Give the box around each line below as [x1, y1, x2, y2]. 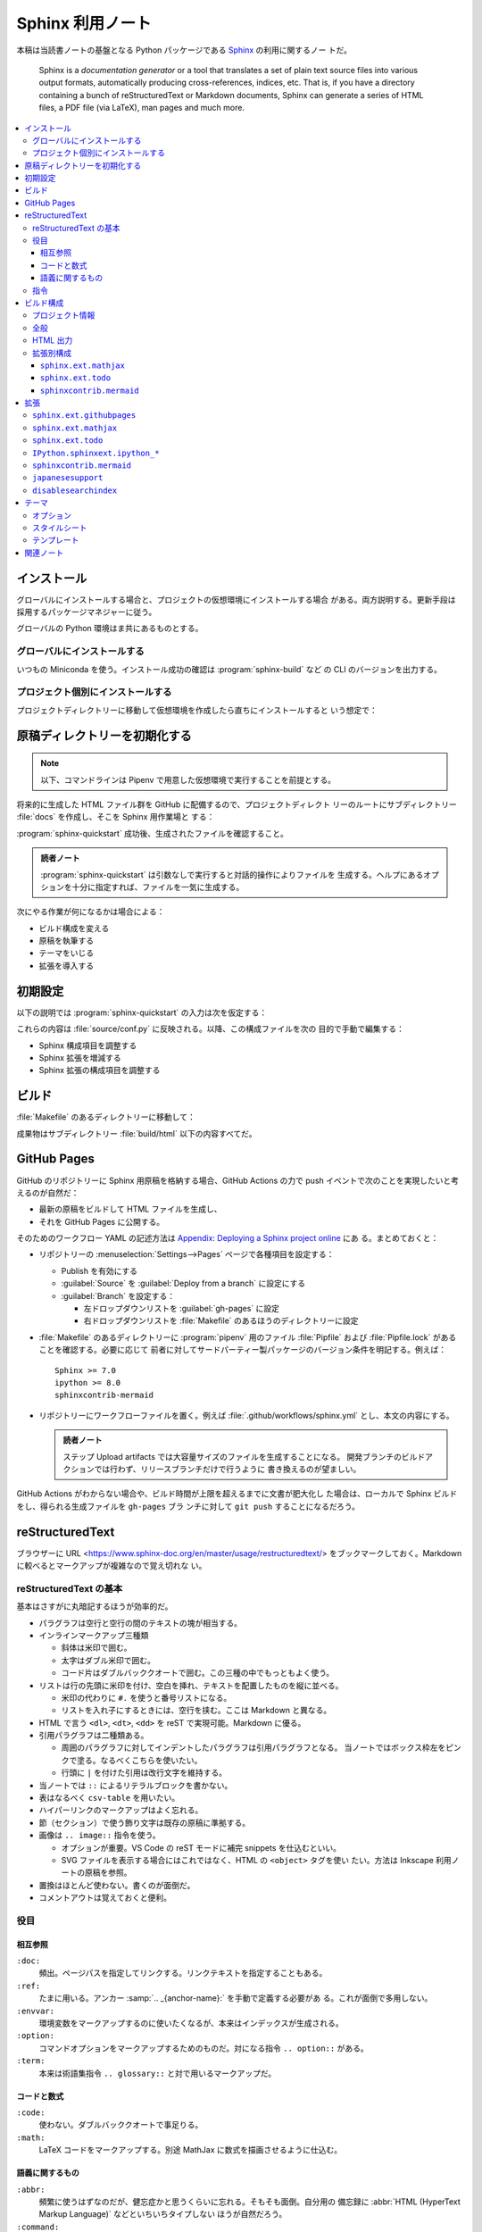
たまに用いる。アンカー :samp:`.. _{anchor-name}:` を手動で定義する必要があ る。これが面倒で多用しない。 [38, 1993, 433, 2003]
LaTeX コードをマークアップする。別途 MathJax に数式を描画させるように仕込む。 [38, 2145, 343, 2155]
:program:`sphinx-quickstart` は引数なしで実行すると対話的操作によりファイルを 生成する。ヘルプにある [40, 869, 424, 879]
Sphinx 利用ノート [16, 13, 152, 33]
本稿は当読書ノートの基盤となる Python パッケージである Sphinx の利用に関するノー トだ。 [16, 45, 353, 55]
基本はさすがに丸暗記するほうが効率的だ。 [16, 1601, 173, 1612]
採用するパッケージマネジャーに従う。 [16, 607, 157, 618]
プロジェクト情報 [32, 310, 96, 321]
